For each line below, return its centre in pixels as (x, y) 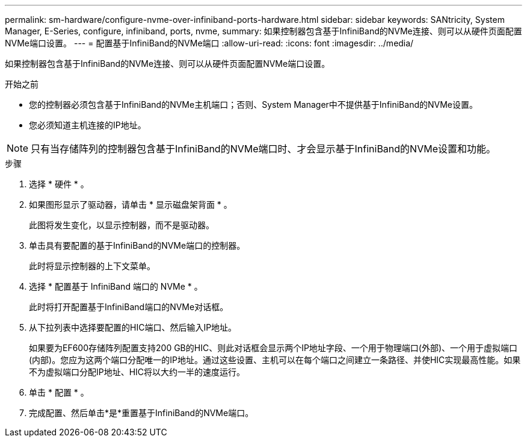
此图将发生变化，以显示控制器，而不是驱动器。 (122, 225)
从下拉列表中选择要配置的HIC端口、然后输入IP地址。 (133, 327)
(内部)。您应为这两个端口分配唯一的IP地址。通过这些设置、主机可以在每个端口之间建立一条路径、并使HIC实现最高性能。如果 (275, 360)
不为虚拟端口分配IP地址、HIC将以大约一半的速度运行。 (137, 372)
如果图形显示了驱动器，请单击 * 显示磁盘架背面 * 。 (131, 204)
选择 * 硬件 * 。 (59, 184)
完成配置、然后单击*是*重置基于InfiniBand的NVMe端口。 (141, 413)
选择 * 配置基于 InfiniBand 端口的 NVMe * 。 (116, 286)
